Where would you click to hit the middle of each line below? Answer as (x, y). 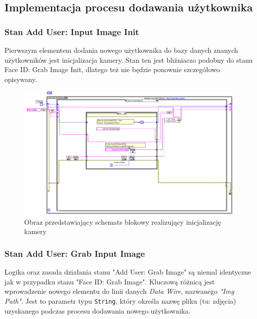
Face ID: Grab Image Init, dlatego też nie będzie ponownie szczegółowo (112, 69)
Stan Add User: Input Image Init (72, 31)
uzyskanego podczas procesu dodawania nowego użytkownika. (98, 310)
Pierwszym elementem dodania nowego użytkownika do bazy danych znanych (121, 50)
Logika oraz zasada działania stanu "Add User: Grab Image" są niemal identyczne (128, 272)
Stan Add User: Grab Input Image (75, 253)
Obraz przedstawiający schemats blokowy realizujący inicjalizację (123, 221)
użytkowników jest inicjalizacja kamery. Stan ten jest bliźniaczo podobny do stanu (129, 60)
